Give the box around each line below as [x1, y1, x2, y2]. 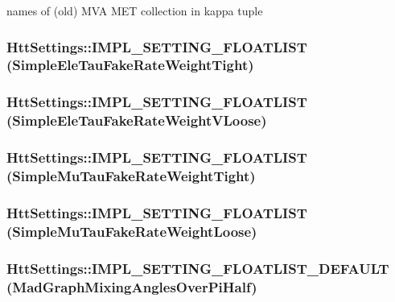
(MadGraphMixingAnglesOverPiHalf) [6, 276, 257, 296]
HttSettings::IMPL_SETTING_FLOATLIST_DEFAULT [6, 258, 389, 278]
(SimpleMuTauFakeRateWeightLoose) [6, 221, 257, 241]
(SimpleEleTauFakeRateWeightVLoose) [6, 110, 267, 130]
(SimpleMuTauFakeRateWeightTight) [6, 165, 256, 185]
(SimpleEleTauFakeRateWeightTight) [6, 55, 254, 75]
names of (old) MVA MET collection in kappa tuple [6, 2, 263, 19]
